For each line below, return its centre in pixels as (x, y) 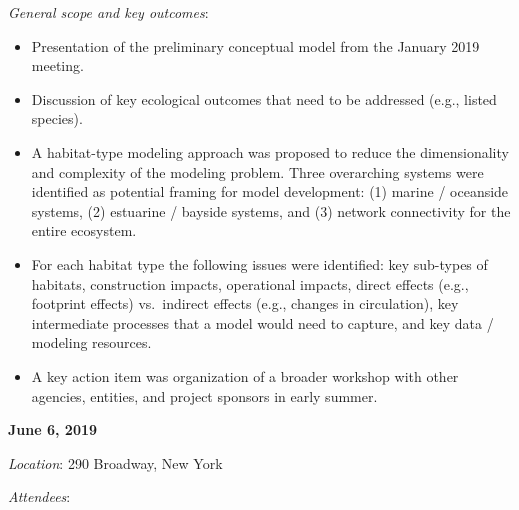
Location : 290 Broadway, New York (115, 462)
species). (57, 118)
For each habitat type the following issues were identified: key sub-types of (259, 263)
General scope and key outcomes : (108, 12)
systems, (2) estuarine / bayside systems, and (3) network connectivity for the (271, 210)
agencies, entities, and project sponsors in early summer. (204, 395)
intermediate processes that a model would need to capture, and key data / (262, 322)
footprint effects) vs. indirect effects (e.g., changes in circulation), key (245, 303)
